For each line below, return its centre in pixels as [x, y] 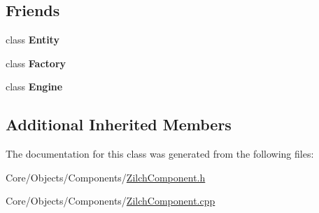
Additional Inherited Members [119, 124]
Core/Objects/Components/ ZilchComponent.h [106, 177]
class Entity [33, 40]
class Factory [36, 63]
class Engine [34, 87]
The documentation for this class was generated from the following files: [160, 154]
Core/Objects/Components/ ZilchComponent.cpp [111, 201]
